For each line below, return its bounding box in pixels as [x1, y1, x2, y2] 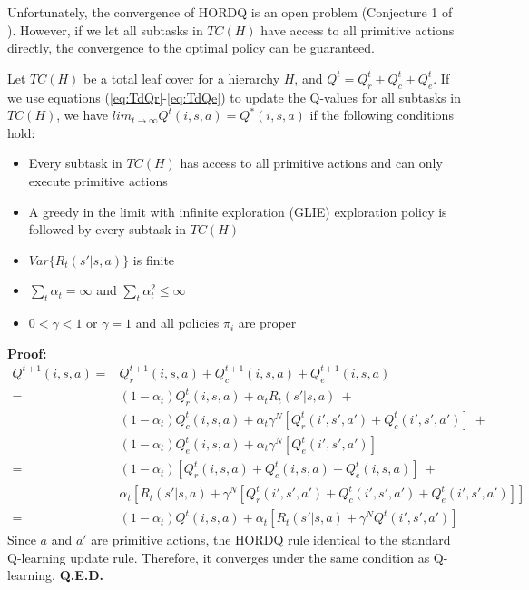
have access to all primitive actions [260, 20, 455, 39]
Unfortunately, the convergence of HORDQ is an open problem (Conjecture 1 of [7, 3, 453, 21]
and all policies [135, 313, 220, 332]
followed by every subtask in [28, 220, 187, 239]
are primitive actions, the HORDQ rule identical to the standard [91, 530, 451, 549]
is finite [132, 250, 175, 269]
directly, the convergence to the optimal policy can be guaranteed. [7, 38, 375, 57]
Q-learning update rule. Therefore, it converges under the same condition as [7, 547, 430, 566]
